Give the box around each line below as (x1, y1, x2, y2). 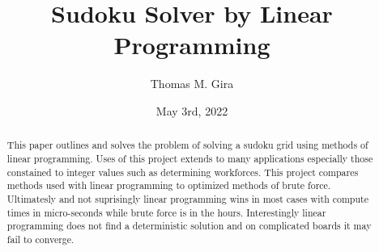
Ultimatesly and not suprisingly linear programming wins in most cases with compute (6, 191, 368, 205)
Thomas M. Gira (150, 75, 234, 92)
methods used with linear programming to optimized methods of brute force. (6, 178, 331, 192)
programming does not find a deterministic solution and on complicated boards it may (6, 219, 372, 233)
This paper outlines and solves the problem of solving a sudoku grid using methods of (6, 138, 368, 152)
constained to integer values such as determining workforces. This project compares (6, 165, 359, 178)
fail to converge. (6, 232, 75, 246)
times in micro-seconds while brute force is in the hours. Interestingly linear (6, 205, 326, 219)
